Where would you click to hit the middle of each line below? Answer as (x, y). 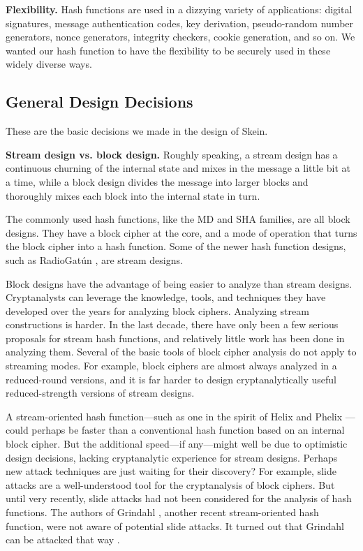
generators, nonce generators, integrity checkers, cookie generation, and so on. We (180, 37)
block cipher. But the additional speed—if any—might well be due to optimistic (177, 444)
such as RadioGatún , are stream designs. (94, 259)
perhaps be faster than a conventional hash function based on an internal (188, 430)
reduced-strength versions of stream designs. (100, 393)
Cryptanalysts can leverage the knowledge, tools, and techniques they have (166, 297)
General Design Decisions (99, 102)
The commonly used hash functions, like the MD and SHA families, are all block (178, 219)
